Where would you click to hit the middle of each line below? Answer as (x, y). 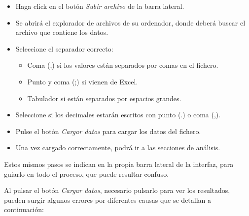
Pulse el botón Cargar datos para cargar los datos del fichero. (108, 131)
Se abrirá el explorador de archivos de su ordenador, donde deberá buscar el (130, 22)
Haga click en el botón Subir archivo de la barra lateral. (100, 6)
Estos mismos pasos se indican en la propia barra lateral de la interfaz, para (119, 164)
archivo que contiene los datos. (62, 32)
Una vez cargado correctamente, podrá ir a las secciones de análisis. (118, 148)
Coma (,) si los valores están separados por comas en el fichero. (123, 65)
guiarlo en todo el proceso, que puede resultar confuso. (87, 174)
